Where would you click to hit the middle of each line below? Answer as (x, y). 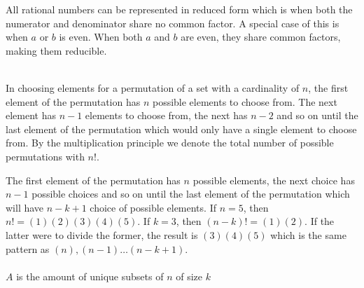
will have (25, 207)
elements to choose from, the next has (166, 115)
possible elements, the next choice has (274, 180)
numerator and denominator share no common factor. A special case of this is (173, 23)
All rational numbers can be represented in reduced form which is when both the (179, 9)
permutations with (45, 156)
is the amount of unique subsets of (90, 276)
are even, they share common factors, (261, 37)
